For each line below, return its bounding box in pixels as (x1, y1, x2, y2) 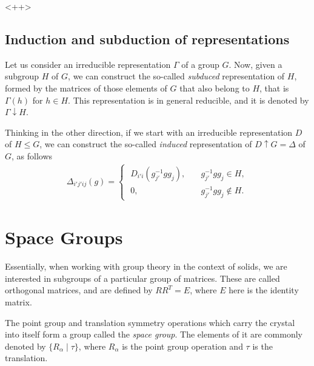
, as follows (12, 149, 53, 162)
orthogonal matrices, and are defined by (5, 284, 153, 296)
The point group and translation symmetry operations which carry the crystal (5, 316, 295, 328)
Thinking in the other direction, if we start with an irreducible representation (5, 125, 293, 138)
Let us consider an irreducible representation (5, 58, 171, 70)
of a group (181, 58, 219, 70)
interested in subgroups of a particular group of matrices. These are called (5, 271, 280, 284)
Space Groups (5, 225, 123, 250)
